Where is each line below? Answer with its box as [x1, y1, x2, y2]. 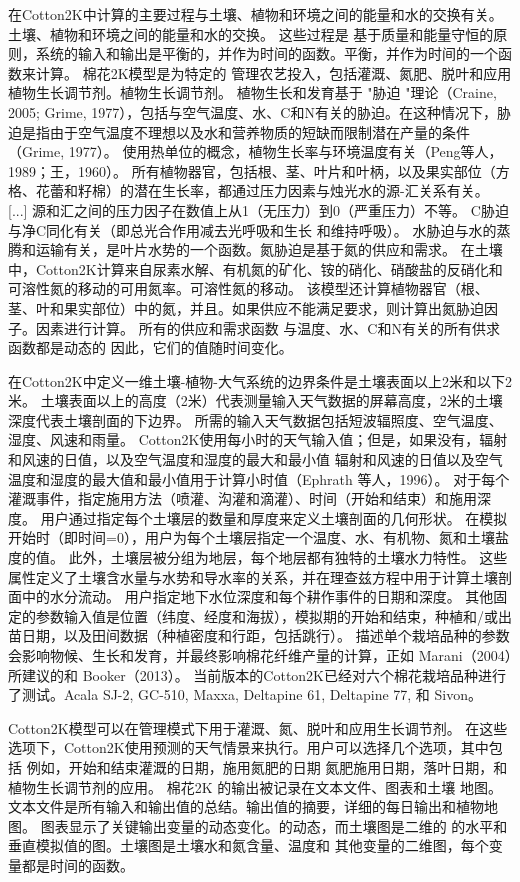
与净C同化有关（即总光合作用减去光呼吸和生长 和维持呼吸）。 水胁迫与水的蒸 [8, 219, 511, 240]
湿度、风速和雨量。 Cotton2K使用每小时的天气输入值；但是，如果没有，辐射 [8, 429, 508, 450]
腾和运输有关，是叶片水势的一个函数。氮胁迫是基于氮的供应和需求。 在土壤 [8, 239, 503, 260]
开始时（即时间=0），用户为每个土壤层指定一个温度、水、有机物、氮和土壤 [8, 527, 495, 548]
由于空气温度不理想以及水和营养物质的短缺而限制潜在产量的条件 [49, 121, 470, 142]
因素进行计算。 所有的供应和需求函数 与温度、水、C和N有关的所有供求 [35, 317, 500, 338]
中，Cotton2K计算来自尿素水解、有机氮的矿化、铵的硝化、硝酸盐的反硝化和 [8, 258, 503, 279]
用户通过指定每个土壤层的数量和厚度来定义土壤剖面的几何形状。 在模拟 [40, 507, 508, 528]
